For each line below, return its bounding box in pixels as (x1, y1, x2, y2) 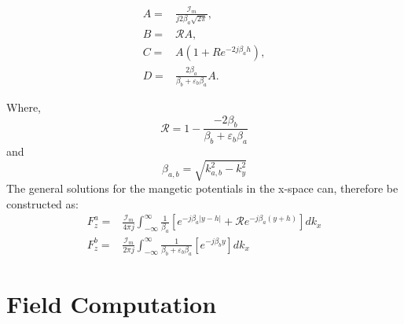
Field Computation (6, 288, 217, 320)
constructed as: (6, 195, 79, 212)
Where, (6, 98, 41, 115)
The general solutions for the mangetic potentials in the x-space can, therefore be (6, 180, 398, 197)
